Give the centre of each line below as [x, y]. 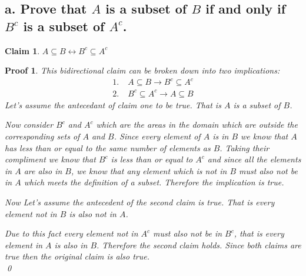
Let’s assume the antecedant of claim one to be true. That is [113, 104]
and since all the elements [254, 159]
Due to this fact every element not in [71, 233]
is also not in [93, 213]
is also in [71, 245]
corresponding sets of [42, 136]
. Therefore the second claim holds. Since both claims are [199, 245]
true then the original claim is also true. [77, 256]
